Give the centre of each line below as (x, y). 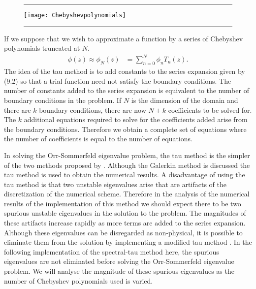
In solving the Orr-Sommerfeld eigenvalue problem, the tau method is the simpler (127, 155)
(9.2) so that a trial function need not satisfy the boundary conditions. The (118, 80)
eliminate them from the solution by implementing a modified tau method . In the (128, 242)
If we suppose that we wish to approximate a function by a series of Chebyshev (124, 38)
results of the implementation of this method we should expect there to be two (123, 203)
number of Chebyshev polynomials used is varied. (79, 280)
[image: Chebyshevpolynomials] (75, 15)
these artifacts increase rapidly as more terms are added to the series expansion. (125, 223)
